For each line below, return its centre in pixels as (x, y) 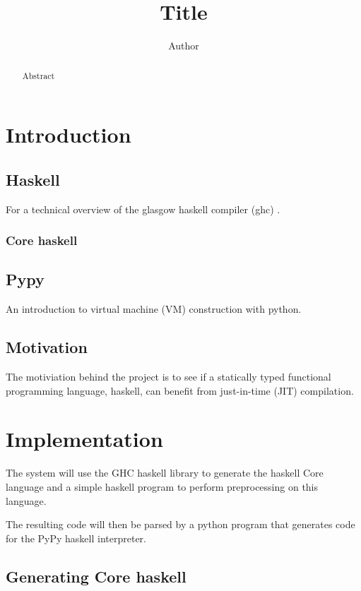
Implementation (84, 439)
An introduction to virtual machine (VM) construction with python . (154, 309)
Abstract (39, 75)
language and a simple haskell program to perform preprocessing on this (162, 486)
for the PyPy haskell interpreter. (76, 538)
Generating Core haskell (96, 576)
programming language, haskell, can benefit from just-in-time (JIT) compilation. (180, 390)
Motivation (47, 347)
